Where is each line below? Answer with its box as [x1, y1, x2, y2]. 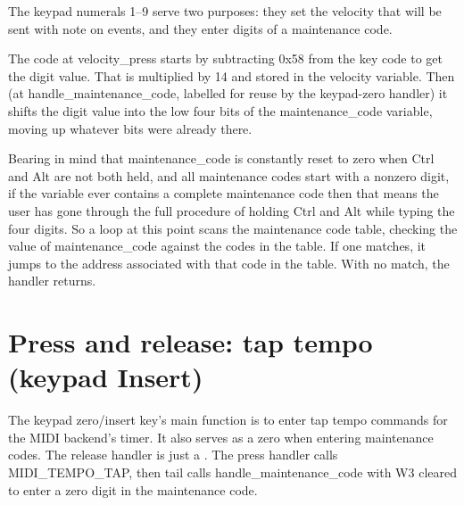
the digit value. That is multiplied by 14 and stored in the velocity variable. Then [8, 66, 455, 85]
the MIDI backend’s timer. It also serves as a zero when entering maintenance [8, 427, 434, 446]
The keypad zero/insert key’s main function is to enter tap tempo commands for [8, 410, 448, 429]
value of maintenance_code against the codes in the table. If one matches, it [8, 236, 427, 255]
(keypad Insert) [8, 359, 203, 395]
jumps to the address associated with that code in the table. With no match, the [8, 253, 450, 272]
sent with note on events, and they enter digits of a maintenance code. [8, 19, 393, 37]
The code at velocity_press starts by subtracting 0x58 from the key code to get [8, 49, 443, 68]
